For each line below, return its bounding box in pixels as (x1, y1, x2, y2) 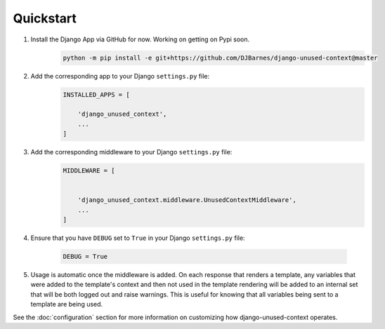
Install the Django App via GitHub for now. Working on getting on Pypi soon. (30, 35, 250, 43)
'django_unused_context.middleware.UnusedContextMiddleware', (77, 196, 296, 204)
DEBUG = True (63, 253, 108, 260)
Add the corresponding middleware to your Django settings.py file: (30, 148, 233, 156)
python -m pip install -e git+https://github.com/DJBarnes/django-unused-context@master (63, 53, 379, 62)
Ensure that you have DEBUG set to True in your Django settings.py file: (30, 234, 245, 242)
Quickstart (13, 11, 77, 26)
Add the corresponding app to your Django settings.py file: (30, 72, 210, 80)
